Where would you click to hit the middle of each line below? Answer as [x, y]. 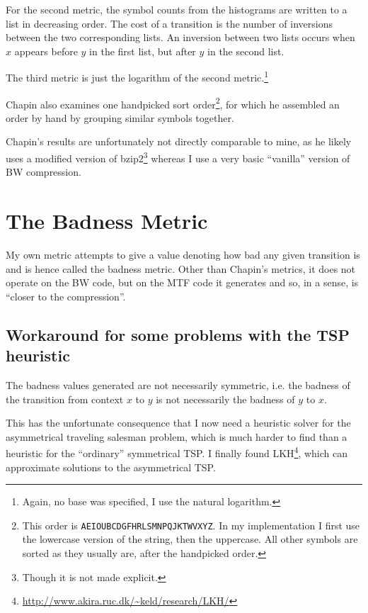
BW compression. [44, 172]
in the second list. [246, 51]
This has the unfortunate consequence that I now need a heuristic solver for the [178, 423]
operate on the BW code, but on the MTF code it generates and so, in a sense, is [182, 282]
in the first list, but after [143, 51]
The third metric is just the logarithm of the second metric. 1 [137, 77]
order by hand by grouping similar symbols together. [120, 117]
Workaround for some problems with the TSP [178, 334]
